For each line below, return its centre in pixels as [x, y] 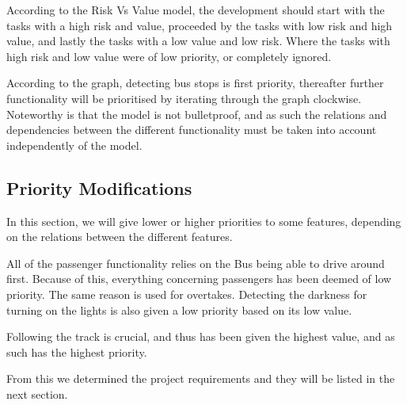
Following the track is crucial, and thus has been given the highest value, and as [201, 336]
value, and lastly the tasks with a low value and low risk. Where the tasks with [198, 41]
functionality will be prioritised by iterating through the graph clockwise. [184, 98]
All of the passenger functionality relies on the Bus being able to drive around [196, 263]
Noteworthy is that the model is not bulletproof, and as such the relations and [197, 114]
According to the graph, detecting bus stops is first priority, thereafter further [195, 83]
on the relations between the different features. [120, 237]
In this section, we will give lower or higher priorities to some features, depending [204, 221]
